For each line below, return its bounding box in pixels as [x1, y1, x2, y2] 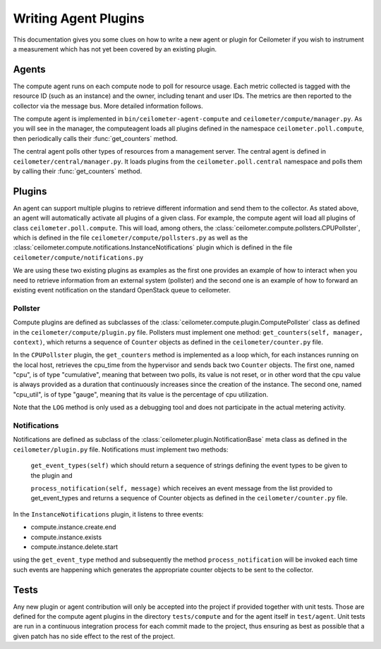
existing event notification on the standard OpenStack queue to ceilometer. [13, 286, 231, 294]
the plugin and [30, 471, 73, 479]
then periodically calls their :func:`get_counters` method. [13, 134, 178, 142]
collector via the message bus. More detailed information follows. [13, 101, 204, 110]
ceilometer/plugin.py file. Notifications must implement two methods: [13, 445, 229, 454]
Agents [13, 63, 46, 75]
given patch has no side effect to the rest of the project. [13, 631, 176, 641]
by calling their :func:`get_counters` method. [13, 166, 143, 175]
